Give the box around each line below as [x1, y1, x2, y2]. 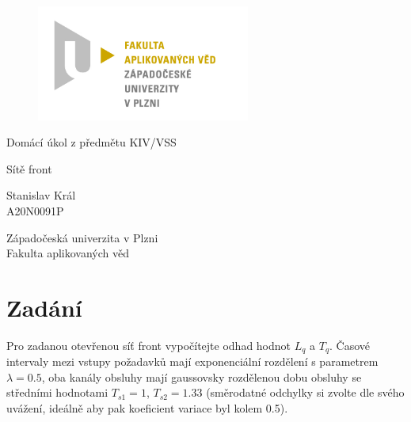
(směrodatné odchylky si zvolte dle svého [206, 384, 405, 401]
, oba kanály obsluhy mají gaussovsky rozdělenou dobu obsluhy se [41, 368, 362, 385]
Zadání [6, 291, 82, 323]
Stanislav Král [6, 187, 76, 203]
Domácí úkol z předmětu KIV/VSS [6, 134, 177, 150]
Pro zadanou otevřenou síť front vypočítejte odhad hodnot [6, 336, 291, 353]
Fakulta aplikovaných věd [6, 245, 129, 261]
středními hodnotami [6, 384, 108, 401]
